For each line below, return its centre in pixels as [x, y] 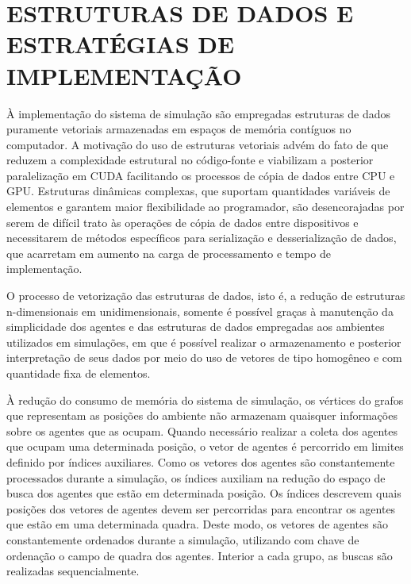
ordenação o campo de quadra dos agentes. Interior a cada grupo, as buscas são [200, 555]
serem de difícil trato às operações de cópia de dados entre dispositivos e [182, 222]
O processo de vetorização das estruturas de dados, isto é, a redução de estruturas [206, 296]
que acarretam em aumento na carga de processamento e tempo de [169, 253]
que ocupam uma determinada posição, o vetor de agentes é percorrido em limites [205, 446]
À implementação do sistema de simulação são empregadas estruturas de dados [199, 113]
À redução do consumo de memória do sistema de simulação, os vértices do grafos [205, 400]
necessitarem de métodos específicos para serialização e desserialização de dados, [202, 238]
